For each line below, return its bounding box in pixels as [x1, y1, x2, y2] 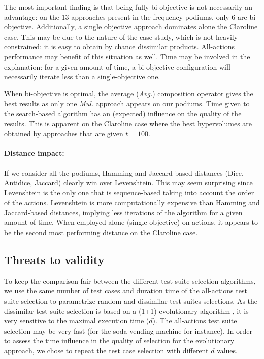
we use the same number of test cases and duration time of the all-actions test [4, 285, 247, 296]
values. [217, 345, 238, 356]
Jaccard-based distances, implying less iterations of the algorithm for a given [4, 207, 243, 217]
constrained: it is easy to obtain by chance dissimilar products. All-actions [4, 41, 235, 52]
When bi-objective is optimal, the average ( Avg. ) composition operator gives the [4, 88, 253, 99]
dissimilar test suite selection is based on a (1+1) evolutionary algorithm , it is [4, 305, 249, 316]
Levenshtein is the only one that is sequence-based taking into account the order [4, 187, 254, 198]
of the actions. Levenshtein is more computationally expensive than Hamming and [4, 197, 260, 208]
